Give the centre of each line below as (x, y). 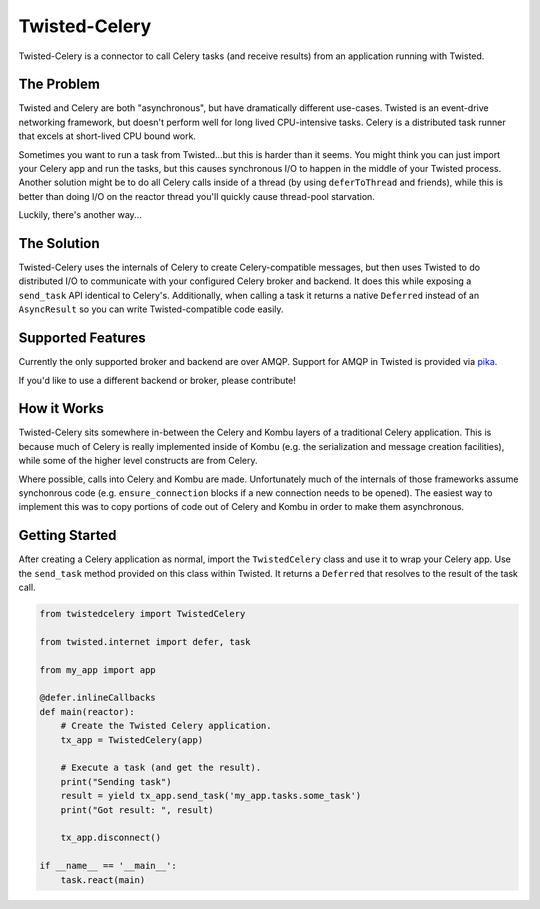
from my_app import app (98, 669)
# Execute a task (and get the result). (161, 768)
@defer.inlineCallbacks (98, 698)
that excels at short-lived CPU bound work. (107, 136)
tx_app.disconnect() (111, 838)
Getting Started (67, 535)
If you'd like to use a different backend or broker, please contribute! (157, 380)
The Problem (59, 84)
